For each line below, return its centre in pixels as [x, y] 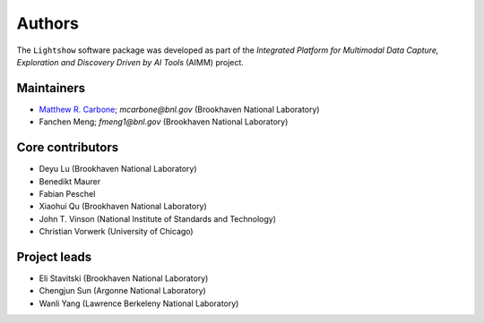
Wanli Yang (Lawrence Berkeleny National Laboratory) [139, 303]
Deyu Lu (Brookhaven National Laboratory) [118, 169]
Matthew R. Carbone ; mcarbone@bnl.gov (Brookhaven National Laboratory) [179, 109]
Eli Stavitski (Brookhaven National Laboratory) [124, 278]
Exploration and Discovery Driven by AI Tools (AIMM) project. [130, 62]
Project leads [54, 256]
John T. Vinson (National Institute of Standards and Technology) [158, 218]
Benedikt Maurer [70, 181]
